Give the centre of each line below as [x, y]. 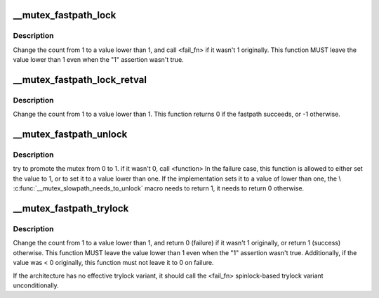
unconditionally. [36, 285]
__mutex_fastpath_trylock [71, 208]
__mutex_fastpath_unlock [70, 135]
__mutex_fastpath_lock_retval [80, 80]
